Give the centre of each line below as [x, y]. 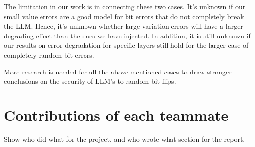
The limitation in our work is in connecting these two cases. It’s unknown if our [125, 6]
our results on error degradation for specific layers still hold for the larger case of [126, 45]
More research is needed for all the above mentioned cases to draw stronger [118, 71]
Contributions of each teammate [116, 115]
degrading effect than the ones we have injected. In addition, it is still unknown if [127, 35]
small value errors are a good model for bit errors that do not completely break [124, 16]
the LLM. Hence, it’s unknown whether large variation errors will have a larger [124, 26]
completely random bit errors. [49, 55]
